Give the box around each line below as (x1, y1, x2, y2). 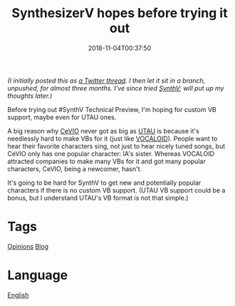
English (7, 290, 29, 299)
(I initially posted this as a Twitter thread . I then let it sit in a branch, (7, 76, 206, 85)
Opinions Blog (7, 242, 48, 250)
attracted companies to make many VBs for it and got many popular (7, 157, 206, 165)
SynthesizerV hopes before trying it (11, 5, 228, 21)
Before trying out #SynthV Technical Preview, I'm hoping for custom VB (7, 105, 216, 113)
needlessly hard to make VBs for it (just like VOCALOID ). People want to (7, 134, 218, 143)
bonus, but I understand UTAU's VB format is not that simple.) (7, 193, 189, 202)
